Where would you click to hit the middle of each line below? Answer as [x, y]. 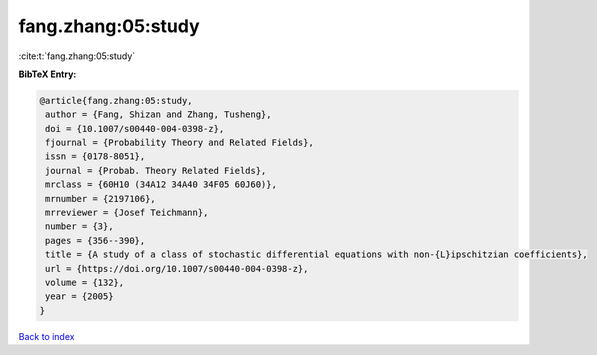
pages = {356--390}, [95, 240]
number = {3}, [79, 226]
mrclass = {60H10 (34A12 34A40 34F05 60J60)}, [161, 184]
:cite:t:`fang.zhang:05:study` [77, 56]
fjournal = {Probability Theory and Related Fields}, [179, 143]
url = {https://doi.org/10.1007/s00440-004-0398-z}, [177, 268]
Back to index [46, 336]
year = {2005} [79, 296]
